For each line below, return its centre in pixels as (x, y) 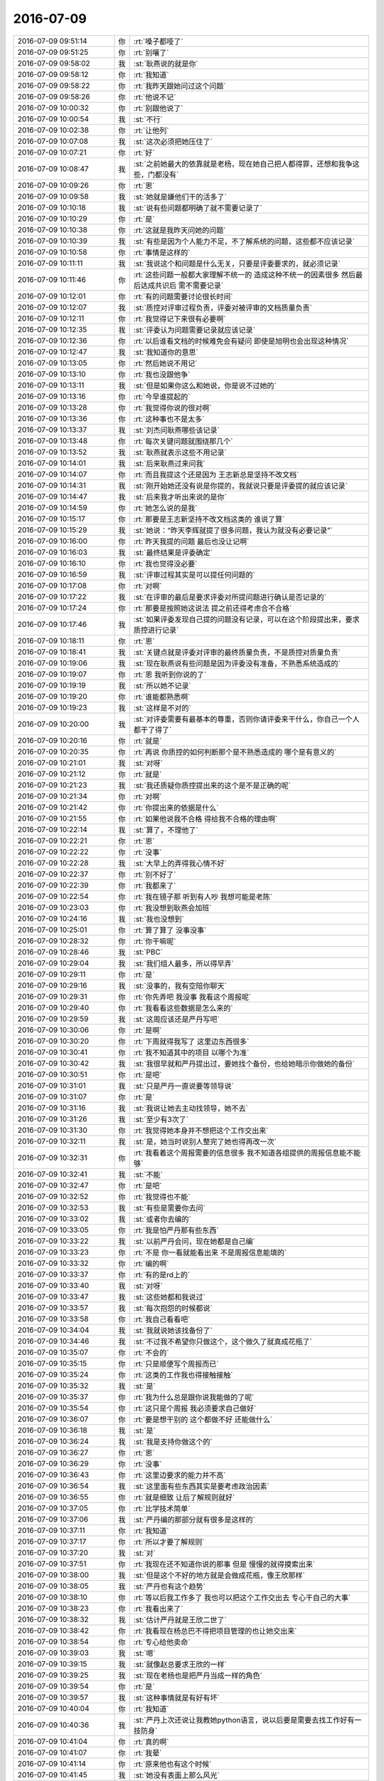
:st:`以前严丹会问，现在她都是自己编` (194, 1241)
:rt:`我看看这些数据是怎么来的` (183, 1008)
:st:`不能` (148, 1174)
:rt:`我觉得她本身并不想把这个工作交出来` (201, 1131)
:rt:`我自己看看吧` (162, 1319)
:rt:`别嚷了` (151, 52)
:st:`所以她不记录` (162, 685)
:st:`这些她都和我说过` (170, 1297)
